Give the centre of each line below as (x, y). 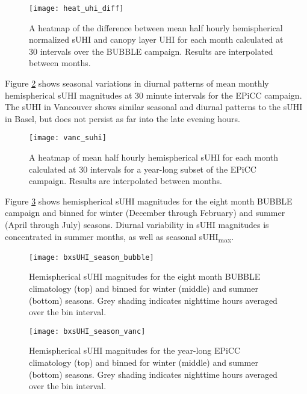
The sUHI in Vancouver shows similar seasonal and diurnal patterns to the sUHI (154, 107)
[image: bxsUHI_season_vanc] (87, 331)
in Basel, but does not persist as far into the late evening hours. (122, 118)
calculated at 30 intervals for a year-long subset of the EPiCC (143, 169)
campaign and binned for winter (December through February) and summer (145, 213)
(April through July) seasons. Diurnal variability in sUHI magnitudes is (137, 225)
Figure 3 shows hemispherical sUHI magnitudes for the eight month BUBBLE (149, 201)
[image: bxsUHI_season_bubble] (91, 257)
